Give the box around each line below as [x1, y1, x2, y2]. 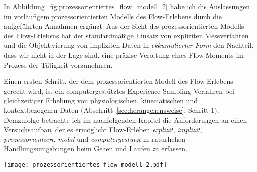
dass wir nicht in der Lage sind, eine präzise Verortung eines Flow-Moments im [4, 49, 244, 60]
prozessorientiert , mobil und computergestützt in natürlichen [4, 134, 185, 144]
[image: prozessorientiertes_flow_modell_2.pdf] [4, 161, 167, 168]
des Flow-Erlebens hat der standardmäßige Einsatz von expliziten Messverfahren [4, 30, 249, 40]
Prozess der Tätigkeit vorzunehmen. [4, 59, 113, 69]
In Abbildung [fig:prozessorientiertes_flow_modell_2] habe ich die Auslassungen [4, 1, 250, 11]
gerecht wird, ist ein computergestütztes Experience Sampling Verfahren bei [4, 85, 234, 96]
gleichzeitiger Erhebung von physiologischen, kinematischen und [4, 95, 198, 105]
